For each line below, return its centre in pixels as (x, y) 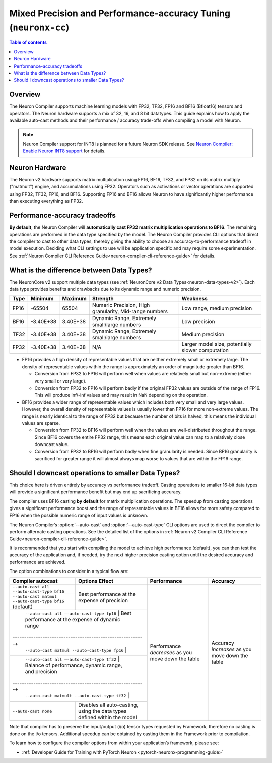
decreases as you (171, 653)
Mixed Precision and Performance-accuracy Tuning (120, 13)
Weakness (194, 299)
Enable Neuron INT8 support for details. (64, 151)
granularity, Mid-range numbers (130, 311)
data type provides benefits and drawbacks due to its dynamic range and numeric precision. (105, 289)
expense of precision (103, 600)
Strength (103, 299)
